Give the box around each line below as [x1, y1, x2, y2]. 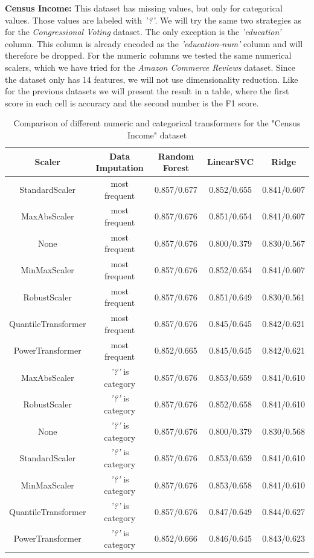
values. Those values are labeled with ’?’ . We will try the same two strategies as [5, 13, 302, 26]
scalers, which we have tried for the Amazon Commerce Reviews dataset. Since [5, 60, 295, 73]
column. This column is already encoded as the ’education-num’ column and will [5, 37, 303, 50]
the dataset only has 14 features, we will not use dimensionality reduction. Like [5, 73, 298, 85]
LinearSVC [207, 155, 254, 168]
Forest [162, 161, 190, 174]
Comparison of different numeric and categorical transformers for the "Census [13, 117, 301, 129]
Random [158, 149, 194, 162]
